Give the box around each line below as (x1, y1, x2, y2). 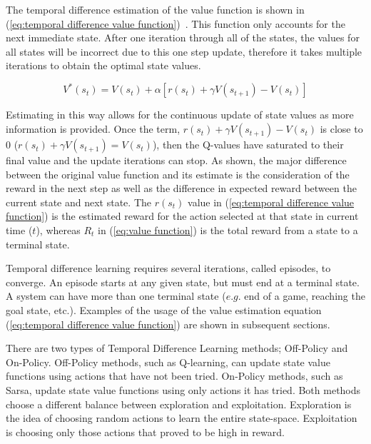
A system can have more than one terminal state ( (6, 288, 226, 303)
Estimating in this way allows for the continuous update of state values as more (6, 107, 354, 122)
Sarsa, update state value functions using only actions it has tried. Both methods (6, 382, 361, 397)
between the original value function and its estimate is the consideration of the (6, 166, 350, 181)
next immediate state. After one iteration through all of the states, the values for (6, 30, 360, 45)
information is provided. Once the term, (6, 121, 181, 136)
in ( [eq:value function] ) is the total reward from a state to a (98, 223, 358, 238)
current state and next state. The (6, 194, 151, 209)
